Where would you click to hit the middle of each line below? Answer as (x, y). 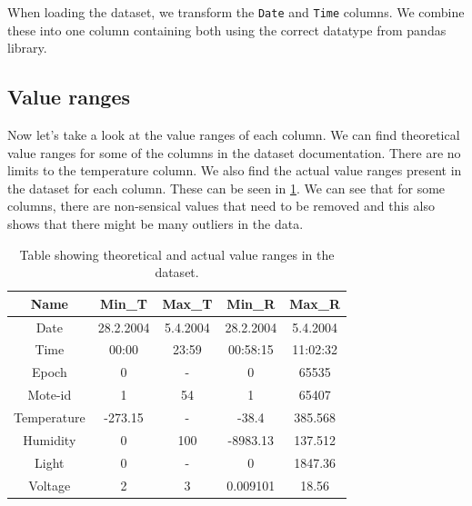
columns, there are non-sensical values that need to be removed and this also (221, 206)
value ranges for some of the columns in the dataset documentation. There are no (234, 152)
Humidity (50, 439)
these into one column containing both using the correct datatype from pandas (227, 30)
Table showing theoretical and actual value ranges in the (177, 254)
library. (27, 48)
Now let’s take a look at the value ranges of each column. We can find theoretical (234, 135)
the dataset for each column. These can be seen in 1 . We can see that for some (226, 188)
